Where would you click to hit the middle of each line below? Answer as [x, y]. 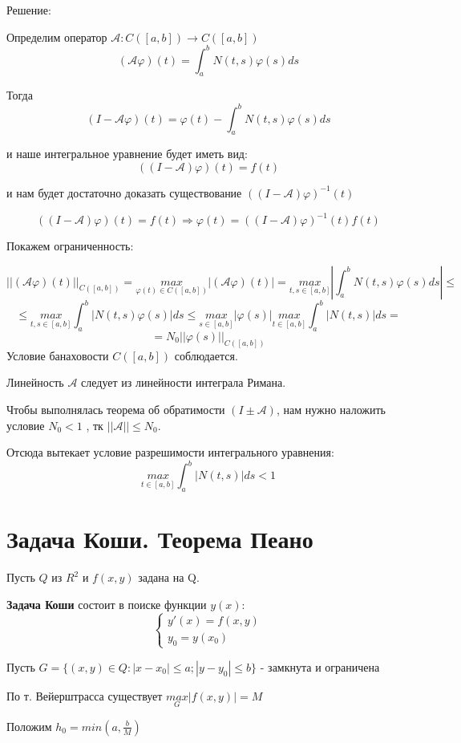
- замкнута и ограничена [320, 666]
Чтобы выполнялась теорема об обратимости [116, 409]
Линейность [35, 382]
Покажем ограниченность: [70, 246]
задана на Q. [169, 577]
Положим [29, 726]
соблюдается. [206, 355]
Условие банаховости [58, 355]
